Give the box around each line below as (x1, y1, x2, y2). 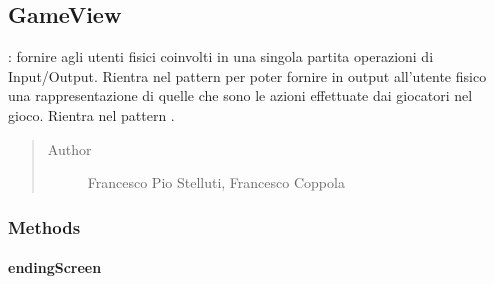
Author (47, 138, 92, 159)
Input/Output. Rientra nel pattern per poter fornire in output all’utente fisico (8, 65, 487, 86)
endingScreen (8, 257, 102, 278)
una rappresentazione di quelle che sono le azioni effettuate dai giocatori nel (8, 85, 473, 106)
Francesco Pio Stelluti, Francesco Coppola (87, 172, 345, 193)
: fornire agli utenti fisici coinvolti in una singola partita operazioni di (8, 46, 434, 67)
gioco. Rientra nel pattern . (8, 104, 175, 125)
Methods (8, 214, 81, 239)
